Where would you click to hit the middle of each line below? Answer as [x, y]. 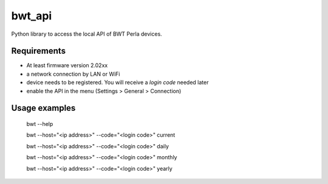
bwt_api [32, 16]
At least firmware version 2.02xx [67, 65]
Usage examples [43, 108]
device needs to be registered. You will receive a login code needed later [118, 82]
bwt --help [40, 124]
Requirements [39, 51]
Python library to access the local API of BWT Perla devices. [87, 34]
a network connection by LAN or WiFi [73, 74]
